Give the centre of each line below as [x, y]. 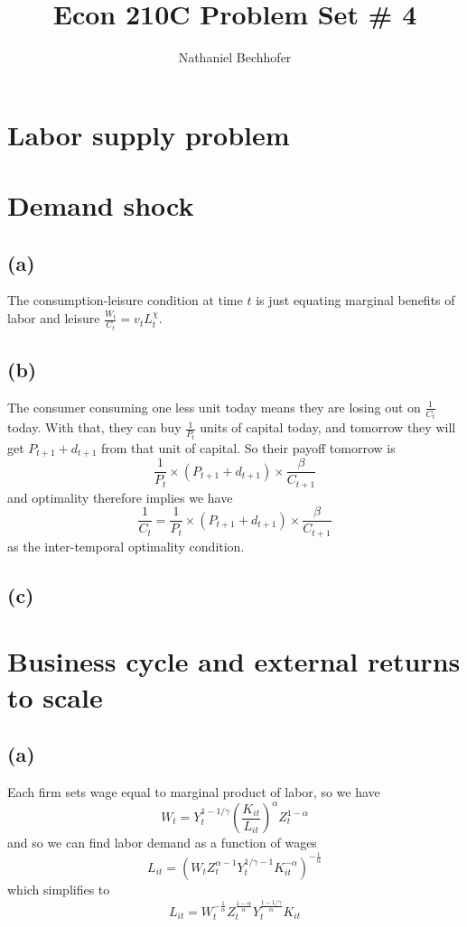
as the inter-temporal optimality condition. [126, 546]
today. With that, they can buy [94, 427]
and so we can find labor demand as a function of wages [162, 842]
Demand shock [101, 205]
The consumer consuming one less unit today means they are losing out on [214, 407]
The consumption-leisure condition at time [125, 300]
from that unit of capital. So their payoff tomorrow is [248, 447]
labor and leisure [54, 318]
